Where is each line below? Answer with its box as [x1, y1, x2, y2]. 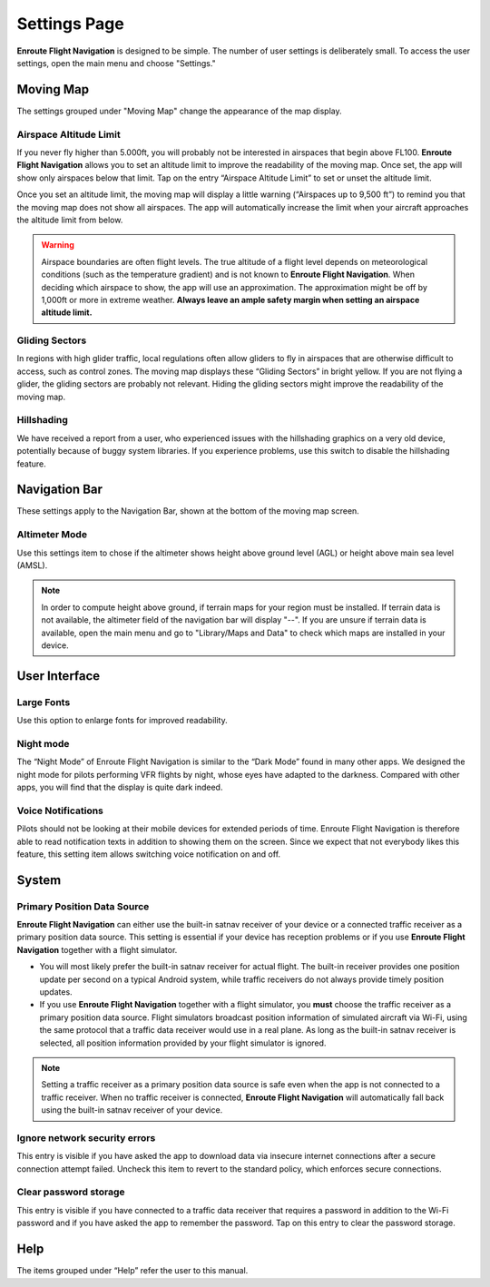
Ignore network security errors [16, 1131, 156, 1144]
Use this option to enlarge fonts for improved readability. [16, 715, 228, 726]
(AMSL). [16, 559, 48, 571]
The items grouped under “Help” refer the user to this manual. [16, 1265, 249, 1276]
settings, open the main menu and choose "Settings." [16, 57, 217, 68]
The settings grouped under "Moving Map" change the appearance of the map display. [16, 105, 342, 116]
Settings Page [16, 14, 124, 34]
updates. [39, 987, 73, 997]
